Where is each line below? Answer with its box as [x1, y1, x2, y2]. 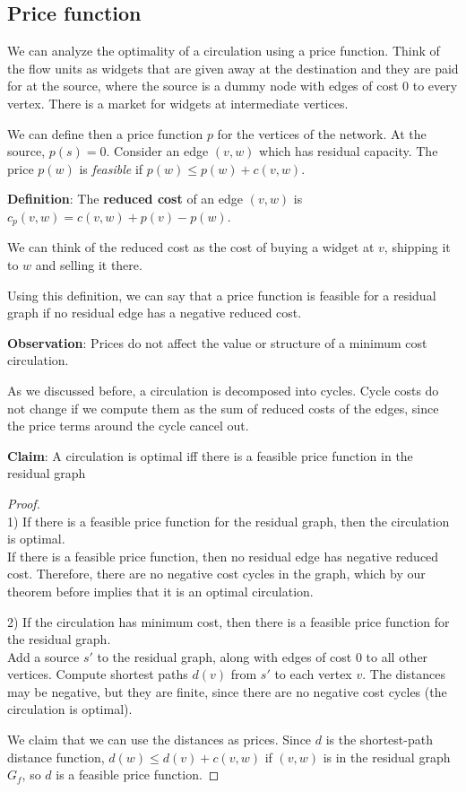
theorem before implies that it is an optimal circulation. [7, 581, 314, 600]
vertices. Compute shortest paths [7, 665, 188, 683]
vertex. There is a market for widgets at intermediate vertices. [7, 93, 349, 112]
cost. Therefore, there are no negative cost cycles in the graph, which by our [7, 564, 426, 583]
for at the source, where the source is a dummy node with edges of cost [7, 76, 399, 95]
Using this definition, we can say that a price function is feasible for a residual [7, 285, 436, 304]
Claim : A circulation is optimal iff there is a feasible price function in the [7, 446, 413, 465]
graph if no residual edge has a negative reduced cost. [7, 303, 302, 322]
